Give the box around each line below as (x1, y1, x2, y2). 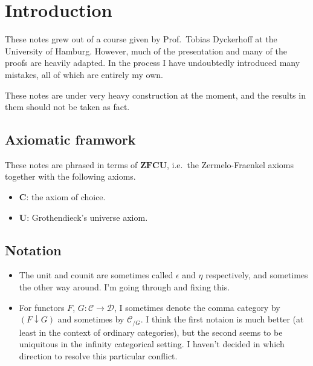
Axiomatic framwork (5, 130, 136, 149)
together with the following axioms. (5, 170, 136, 183)
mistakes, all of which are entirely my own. (5, 68, 163, 80)
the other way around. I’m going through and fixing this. (19, 281, 230, 293)
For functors (19, 301, 65, 313)
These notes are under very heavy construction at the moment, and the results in (5, 88, 306, 101)
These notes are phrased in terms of (5, 158, 138, 171)
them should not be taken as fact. (5, 100, 130, 113)
